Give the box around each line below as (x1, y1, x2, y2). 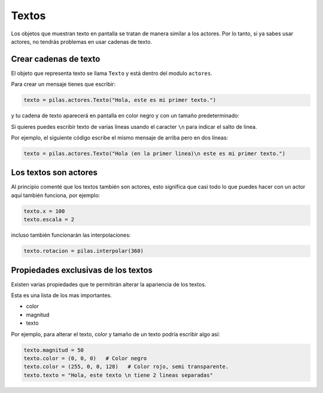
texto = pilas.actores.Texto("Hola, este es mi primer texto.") (23, 96, 217, 104)
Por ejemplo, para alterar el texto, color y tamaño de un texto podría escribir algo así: (11, 330, 221, 338)
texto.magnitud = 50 (23, 346, 84, 353)
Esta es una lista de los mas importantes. (11, 292, 112, 299)
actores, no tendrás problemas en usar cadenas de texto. (11, 38, 153, 45)
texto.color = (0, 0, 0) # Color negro (23, 355, 147, 362)
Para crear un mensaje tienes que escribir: (11, 81, 116, 88)
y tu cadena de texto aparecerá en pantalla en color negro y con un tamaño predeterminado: (11, 112, 239, 119)
